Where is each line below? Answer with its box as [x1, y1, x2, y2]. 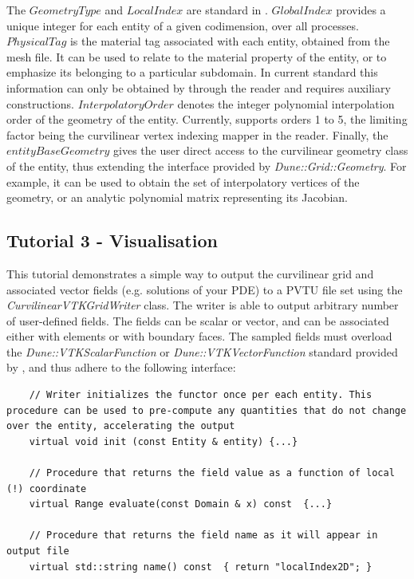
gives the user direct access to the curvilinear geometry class [113, 142, 408, 159]
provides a [336, 2, 386, 18]
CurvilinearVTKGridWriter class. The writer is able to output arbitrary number [6, 297, 399, 313]
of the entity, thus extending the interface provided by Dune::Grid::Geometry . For [6, 157, 407, 174]
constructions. [6, 95, 74, 112]
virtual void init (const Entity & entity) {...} [29, 435, 298, 447]
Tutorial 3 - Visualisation [6, 228, 218, 253]
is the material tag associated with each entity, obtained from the [69, 33, 390, 49]
